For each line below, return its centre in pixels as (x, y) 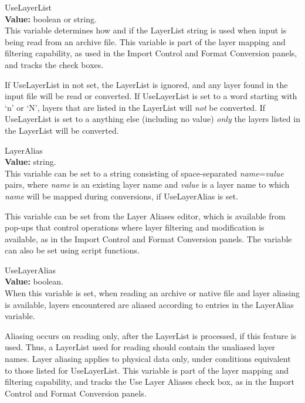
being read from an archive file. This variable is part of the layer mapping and (145, 41)
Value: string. (30, 162)
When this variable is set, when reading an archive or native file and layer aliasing (152, 293)
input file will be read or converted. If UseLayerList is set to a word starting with (151, 96)
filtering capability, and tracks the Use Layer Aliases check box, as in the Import (150, 382)
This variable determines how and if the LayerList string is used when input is (146, 30)
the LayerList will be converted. (62, 130)
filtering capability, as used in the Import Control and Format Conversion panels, (151, 53)
